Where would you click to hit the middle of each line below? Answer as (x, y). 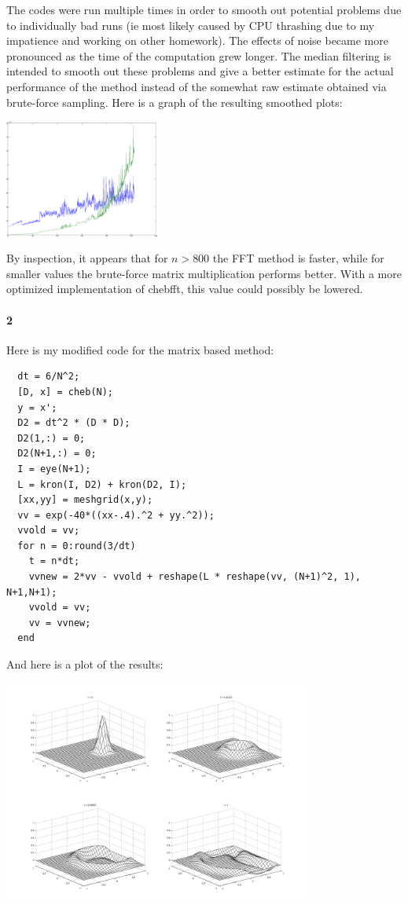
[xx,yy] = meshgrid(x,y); (85, 500)
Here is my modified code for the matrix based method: (140, 349)
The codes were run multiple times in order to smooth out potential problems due (204, 9)
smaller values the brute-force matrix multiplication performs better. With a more (204, 273)
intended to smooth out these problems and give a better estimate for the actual (200, 71)
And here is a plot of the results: (85, 664)
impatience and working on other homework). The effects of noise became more (197, 40)
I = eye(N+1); (54, 469)
